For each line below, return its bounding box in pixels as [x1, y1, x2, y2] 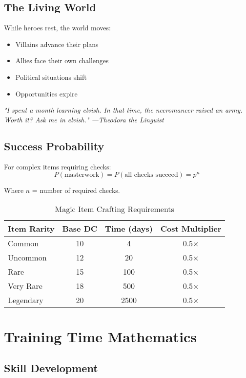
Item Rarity [8, 222, 55, 234]
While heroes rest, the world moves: [4, 23, 111, 33]
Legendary [8, 294, 43, 306]
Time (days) [105, 222, 153, 234]
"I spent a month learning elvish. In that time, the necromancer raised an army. [4, 105, 243, 115]
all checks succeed [124, 171, 178, 179]
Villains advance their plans [15, 39, 99, 49]
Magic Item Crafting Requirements [55, 203, 174, 214]
